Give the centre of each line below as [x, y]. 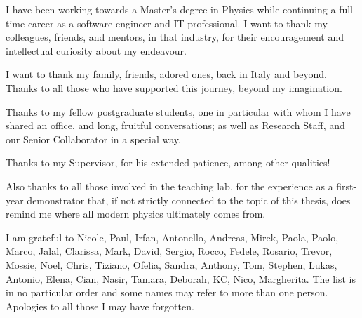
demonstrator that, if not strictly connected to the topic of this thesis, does [189, 200]
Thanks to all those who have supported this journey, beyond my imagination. [174, 87]
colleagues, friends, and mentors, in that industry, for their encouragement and [175, 37]
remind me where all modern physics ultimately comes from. [136, 214]
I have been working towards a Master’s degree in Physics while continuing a [171, 9]
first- [347, 186]
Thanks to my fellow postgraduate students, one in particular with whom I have [178, 111]
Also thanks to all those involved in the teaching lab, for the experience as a [169, 186]
